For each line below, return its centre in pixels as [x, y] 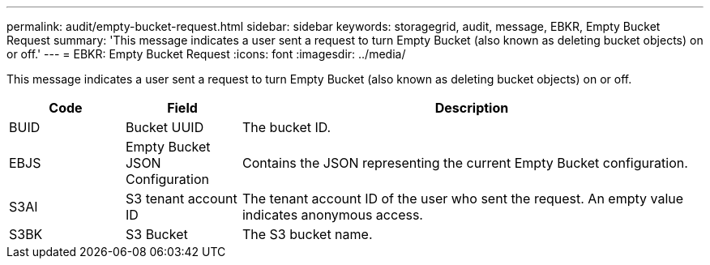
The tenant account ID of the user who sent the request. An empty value [463, 199]
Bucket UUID [165, 127]
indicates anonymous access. [332, 215]
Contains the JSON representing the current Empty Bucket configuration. [465, 163]
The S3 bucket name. [307, 234]
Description [472, 108]
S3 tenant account [181, 199]
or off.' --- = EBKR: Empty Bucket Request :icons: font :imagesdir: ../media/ [206, 54]
